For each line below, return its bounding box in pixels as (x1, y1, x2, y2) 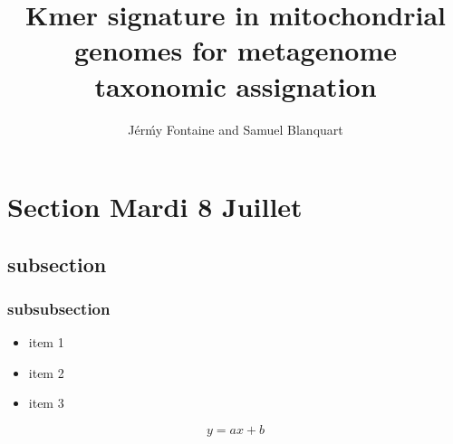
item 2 (28, 363, 64, 382)
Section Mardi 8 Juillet (7, 188, 303, 225)
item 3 (28, 393, 64, 412)
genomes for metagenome (74, 32, 397, 69)
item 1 (28, 333, 64, 352)
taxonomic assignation (94, 67, 377, 104)
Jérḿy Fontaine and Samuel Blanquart (128, 119, 343, 138)
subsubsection (7, 297, 111, 319)
